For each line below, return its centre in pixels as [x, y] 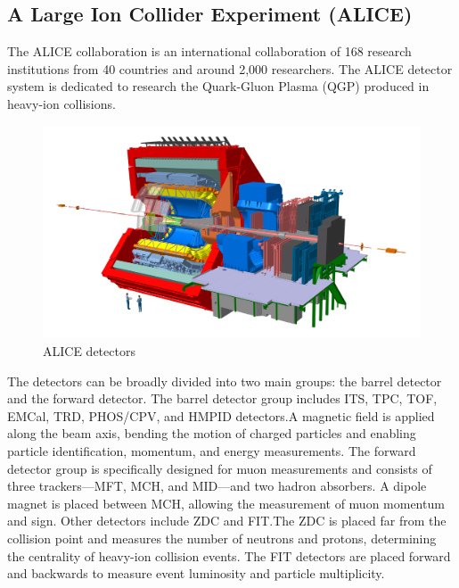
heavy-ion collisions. [61, 103]
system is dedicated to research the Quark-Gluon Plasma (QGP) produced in [218, 86]
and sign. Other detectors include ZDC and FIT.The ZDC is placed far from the [227, 521]
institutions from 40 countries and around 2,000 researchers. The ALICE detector [230, 68]
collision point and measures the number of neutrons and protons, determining [222, 538]
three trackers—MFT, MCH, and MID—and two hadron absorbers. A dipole [217, 486]
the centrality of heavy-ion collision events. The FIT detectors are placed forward [229, 555]
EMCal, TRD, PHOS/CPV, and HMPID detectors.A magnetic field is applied [221, 415]
